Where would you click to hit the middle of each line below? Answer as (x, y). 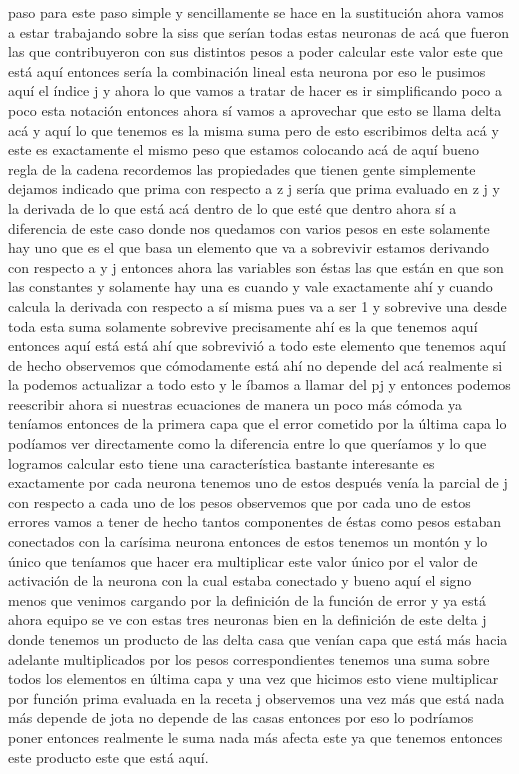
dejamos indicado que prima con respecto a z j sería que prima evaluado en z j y (254, 188)
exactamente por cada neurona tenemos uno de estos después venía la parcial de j (258, 482)
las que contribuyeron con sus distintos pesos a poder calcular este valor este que (255, 51)
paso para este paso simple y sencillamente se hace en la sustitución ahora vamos (256, 12)
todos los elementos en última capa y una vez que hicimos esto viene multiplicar (253, 678)
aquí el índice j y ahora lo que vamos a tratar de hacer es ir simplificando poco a (255, 90)
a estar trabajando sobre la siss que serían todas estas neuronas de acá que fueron (259, 31)
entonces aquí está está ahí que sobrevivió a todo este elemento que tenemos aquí (257, 345)
